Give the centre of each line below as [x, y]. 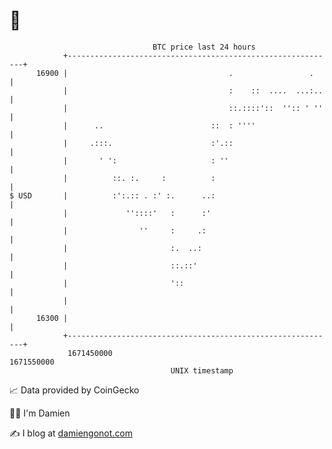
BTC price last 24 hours [204, 47]
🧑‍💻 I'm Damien [40, 413]
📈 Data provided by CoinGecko [74, 390]
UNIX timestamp [202, 370]
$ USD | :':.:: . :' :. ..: [112, 195]
